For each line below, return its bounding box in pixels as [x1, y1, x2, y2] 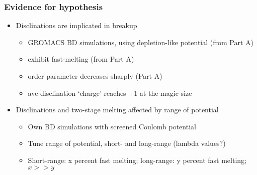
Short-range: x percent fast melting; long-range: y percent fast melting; [28, 154, 246, 165]
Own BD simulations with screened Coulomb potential [28, 121, 196, 131]
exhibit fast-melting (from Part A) [28, 54, 134, 64]
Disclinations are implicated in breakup [16, 20, 137, 31]
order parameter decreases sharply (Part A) [28, 71, 162, 81]
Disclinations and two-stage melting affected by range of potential [16, 104, 219, 115]
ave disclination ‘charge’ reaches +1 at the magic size [28, 87, 192, 98]
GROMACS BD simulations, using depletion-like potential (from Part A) [28, 37, 254, 47]
